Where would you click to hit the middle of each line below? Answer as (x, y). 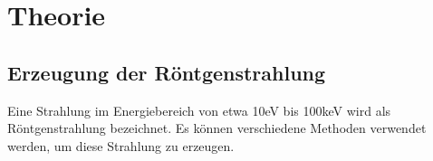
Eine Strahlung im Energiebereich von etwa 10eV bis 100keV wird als (199, 110)
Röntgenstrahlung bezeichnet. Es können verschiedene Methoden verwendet (217, 128)
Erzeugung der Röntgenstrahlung (167, 72)
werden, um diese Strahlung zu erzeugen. (121, 145)
